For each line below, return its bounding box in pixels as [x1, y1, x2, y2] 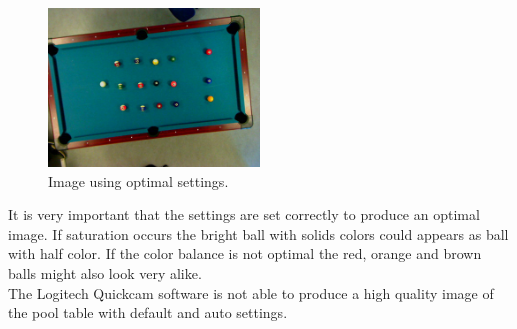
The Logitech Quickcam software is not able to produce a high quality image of [8, 282, 494, 303]
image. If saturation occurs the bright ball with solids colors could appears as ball [8, 223, 509, 244]
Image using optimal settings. [48, 170, 229, 191]
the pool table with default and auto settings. [8, 302, 288, 323]
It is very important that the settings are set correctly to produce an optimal [8, 204, 480, 225]
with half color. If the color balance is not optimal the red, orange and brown [8, 243, 482, 264]
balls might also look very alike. [8, 262, 202, 283]
